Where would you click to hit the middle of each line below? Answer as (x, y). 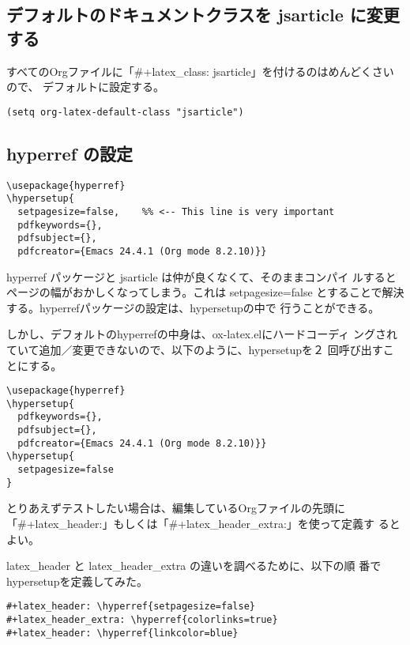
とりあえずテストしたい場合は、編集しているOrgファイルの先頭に (176, 508)
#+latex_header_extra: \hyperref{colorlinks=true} (142, 620)
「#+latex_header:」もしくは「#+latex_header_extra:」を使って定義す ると (203, 523)
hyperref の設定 (70, 153)
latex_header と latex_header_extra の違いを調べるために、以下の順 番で (194, 566)
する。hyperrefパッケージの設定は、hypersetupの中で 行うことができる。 (193, 307)
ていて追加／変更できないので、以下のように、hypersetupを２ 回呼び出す (195, 349)
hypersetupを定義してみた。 (77, 581)
